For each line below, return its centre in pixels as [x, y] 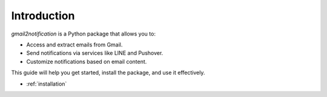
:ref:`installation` [47, 84]
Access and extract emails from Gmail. [74, 45]
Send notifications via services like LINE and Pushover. [95, 53]
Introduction [43, 16]
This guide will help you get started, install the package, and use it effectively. [108, 73]
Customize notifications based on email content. [87, 61]
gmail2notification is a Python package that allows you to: [83, 34]
